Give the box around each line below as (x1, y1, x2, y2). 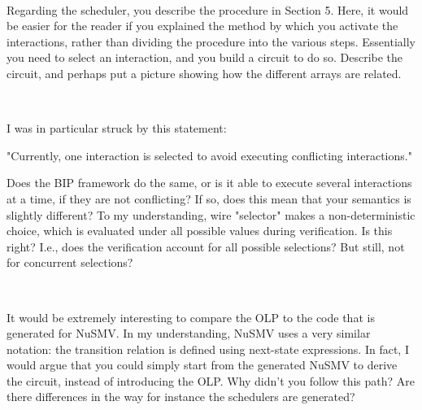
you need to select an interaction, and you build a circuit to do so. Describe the (7, 49, 403, 66)
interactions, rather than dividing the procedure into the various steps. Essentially (7, 33, 415, 50)
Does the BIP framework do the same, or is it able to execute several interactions (7, 174, 412, 191)
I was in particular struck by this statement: (7, 120, 227, 137)
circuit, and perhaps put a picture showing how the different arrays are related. (7, 64, 402, 81)
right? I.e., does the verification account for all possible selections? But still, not (7, 238, 405, 255)
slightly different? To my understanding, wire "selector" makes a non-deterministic (7, 206, 415, 223)
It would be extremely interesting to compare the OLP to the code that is (7, 308, 375, 325)
